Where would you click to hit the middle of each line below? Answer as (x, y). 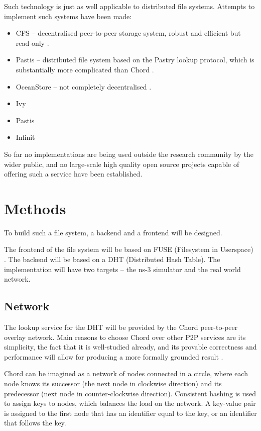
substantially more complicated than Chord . (85, 69)
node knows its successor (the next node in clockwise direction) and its (113, 383)
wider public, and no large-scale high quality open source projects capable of (122, 164)
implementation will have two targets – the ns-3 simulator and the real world (122, 269)
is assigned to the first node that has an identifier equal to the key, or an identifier (130, 413)
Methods (35, 208)
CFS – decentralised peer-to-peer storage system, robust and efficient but (128, 33)
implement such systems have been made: (68, 16)
